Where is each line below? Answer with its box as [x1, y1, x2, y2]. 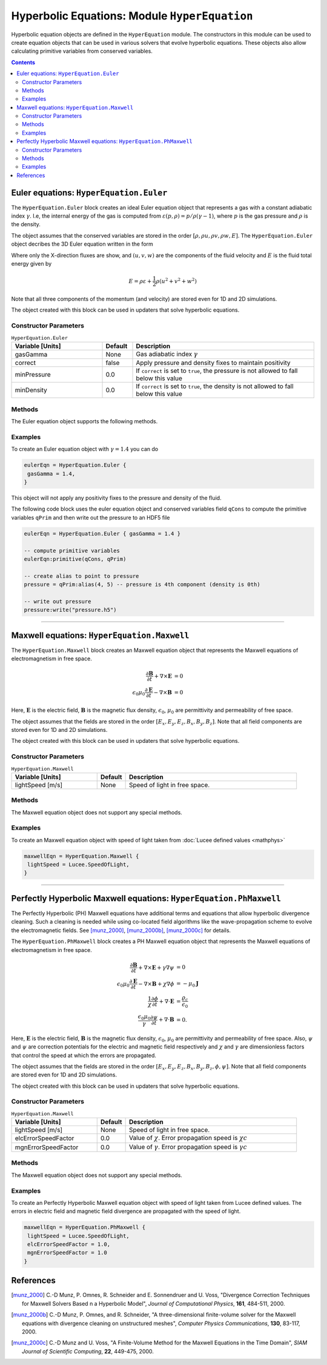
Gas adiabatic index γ [136, 349, 198, 358]
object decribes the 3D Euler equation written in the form [11, 240, 154, 248]
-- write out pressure [24, 598, 91, 605]
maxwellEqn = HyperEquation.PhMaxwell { [24, 1224, 145, 1231]
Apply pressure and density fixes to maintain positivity [136, 358, 291, 367]
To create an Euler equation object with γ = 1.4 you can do [11, 446, 159, 453]
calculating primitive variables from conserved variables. [11, 47, 153, 55]
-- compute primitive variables [24, 547, 121, 554]
